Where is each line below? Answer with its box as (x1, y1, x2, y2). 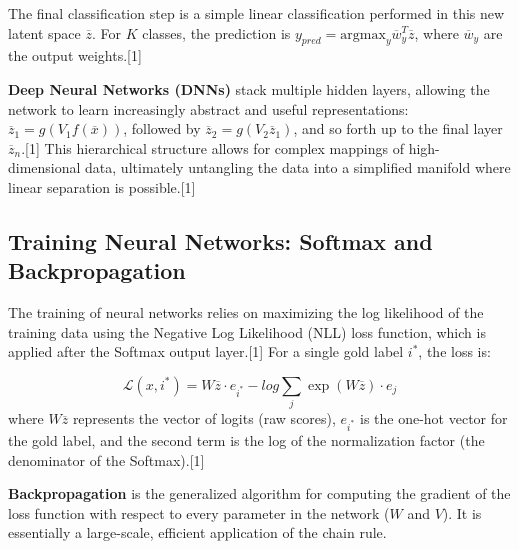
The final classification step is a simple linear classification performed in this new (8, 3, 505, 23)
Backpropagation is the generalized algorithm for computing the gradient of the (8, 483, 511, 504)
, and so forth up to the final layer (293, 118, 503, 139)
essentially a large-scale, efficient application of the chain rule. (8, 522, 387, 543)
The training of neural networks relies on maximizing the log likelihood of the (8, 302, 484, 323)
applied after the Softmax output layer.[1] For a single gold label (8, 341, 404, 362)
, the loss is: (418, 341, 491, 362)
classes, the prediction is (142, 22, 291, 43)
